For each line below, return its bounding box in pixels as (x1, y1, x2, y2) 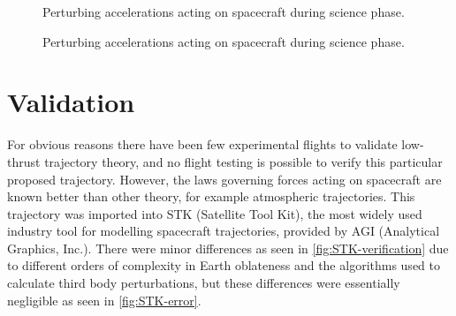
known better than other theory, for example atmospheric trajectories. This (7, 187, 415, 206)
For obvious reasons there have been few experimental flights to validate (7, 135, 398, 154)
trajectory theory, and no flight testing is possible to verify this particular (44, 152, 443, 170)
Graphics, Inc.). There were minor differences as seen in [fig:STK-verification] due (7, 238, 449, 257)
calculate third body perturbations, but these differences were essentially (7, 274, 400, 292)
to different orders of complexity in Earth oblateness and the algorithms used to (7, 256, 440, 275)
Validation (7, 84, 135, 120)
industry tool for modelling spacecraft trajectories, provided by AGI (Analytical (7, 222, 440, 240)
